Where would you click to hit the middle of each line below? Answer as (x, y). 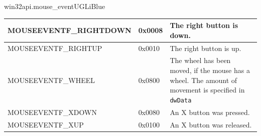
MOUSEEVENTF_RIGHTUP (55, 48)
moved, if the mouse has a (210, 70)
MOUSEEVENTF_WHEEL (51, 80)
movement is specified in (207, 90)
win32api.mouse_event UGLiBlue (55, 6)
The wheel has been (200, 60)
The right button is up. (206, 48)
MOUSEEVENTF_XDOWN (52, 112)
